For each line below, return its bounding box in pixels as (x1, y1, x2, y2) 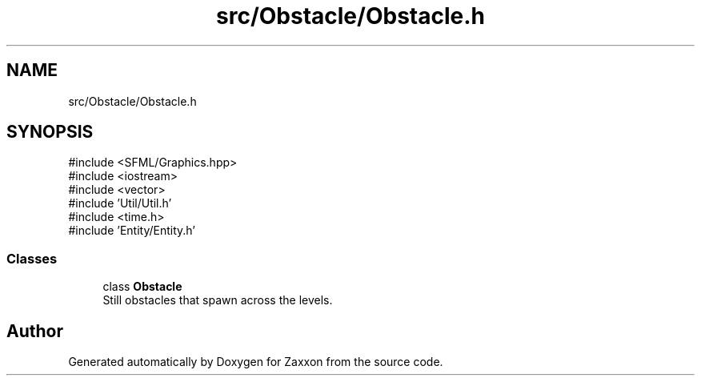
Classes (6, 250, 58, 267)
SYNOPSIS (6, 122, 94, 143)
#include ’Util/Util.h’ (68, 196, 172, 211)
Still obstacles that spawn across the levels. (102, 293, 333, 308)
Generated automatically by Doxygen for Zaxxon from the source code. (68, 355, 443, 369)
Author (6, 320, 63, 341)
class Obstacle (102, 279, 182, 294)
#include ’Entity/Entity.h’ (68, 223, 195, 238)
